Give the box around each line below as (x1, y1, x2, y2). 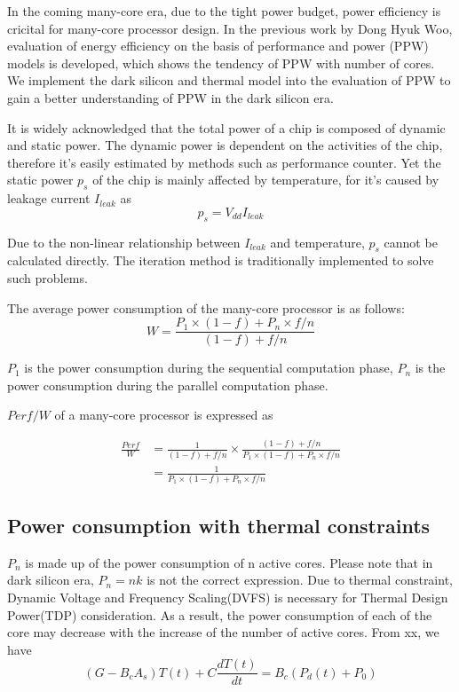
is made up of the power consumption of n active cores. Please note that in (25, 553, 433, 571)
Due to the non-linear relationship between (7, 232, 241, 251)
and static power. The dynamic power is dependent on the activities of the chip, (7, 136, 443, 154)
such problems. (7, 268, 88, 287)
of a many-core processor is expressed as (54, 405, 273, 424)
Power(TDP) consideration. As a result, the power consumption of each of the (7, 605, 432, 624)
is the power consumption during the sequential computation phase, (24, 358, 393, 377)
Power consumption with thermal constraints (7, 512, 431, 539)
